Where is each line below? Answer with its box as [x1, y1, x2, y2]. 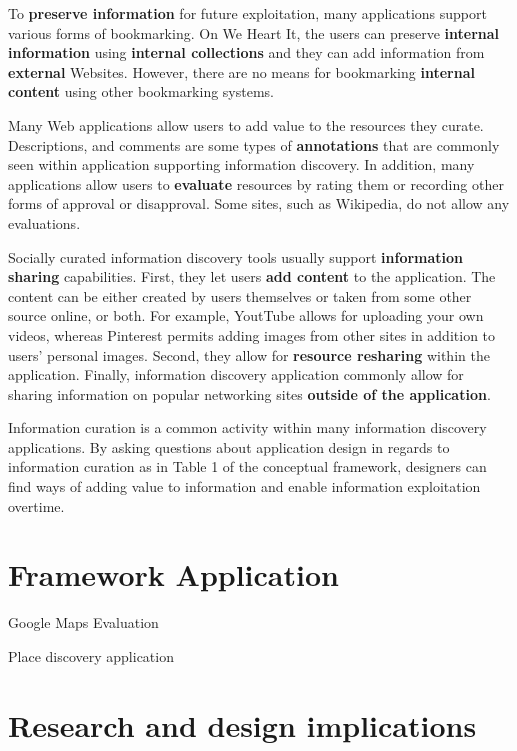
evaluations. [8, 212, 81, 233]
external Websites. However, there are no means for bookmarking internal [8, 61, 475, 82]
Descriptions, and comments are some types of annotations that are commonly [8, 134, 500, 155]
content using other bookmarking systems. [8, 81, 275, 102]
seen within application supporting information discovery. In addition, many [8, 154, 475, 175]
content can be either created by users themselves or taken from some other [8, 285, 472, 306]
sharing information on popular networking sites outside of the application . [8, 383, 491, 404]
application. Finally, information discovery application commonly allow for [8, 364, 464, 385]
